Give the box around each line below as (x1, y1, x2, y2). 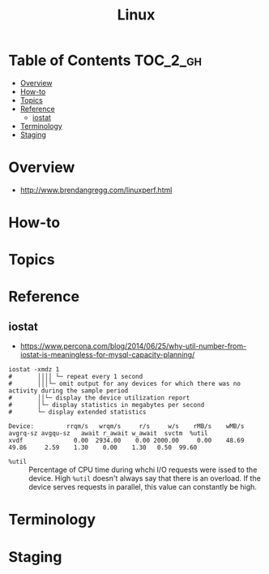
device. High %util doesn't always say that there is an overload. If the (28, 473, 261, 483)
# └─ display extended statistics (8, 408, 147, 417)
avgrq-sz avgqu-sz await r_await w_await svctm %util (8, 430, 208, 438)
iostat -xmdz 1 (8, 366, 60, 374)
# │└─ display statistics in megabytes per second (8, 401, 205, 409)
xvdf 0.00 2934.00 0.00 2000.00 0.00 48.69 (8, 436, 245, 445)
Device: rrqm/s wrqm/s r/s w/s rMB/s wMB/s (8, 422, 245, 430)
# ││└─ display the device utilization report (8, 394, 190, 402)
